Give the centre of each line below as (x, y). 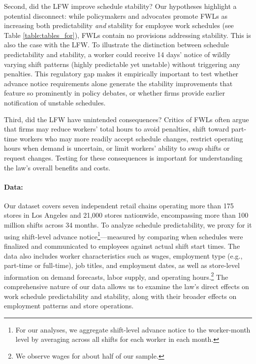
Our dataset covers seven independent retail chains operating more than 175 (119, 205)
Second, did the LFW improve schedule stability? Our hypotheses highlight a (120, 6)
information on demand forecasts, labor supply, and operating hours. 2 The (116, 276)
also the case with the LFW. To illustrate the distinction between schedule (116, 45)
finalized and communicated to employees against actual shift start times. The (122, 246)
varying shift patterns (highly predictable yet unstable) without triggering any (122, 64)
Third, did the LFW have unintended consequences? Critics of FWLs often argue (127, 119)
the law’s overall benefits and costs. (57, 167)
